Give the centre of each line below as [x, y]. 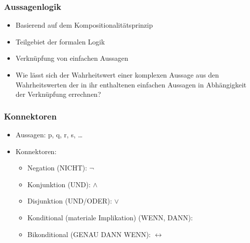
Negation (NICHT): [57, 168]
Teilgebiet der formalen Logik [60, 41]
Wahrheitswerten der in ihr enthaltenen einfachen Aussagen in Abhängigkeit [131, 84]
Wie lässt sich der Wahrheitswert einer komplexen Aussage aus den [117, 75]
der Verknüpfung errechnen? [58, 94]
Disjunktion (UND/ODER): [70, 201]
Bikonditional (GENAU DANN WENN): [89, 234]
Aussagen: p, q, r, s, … [49, 134]
